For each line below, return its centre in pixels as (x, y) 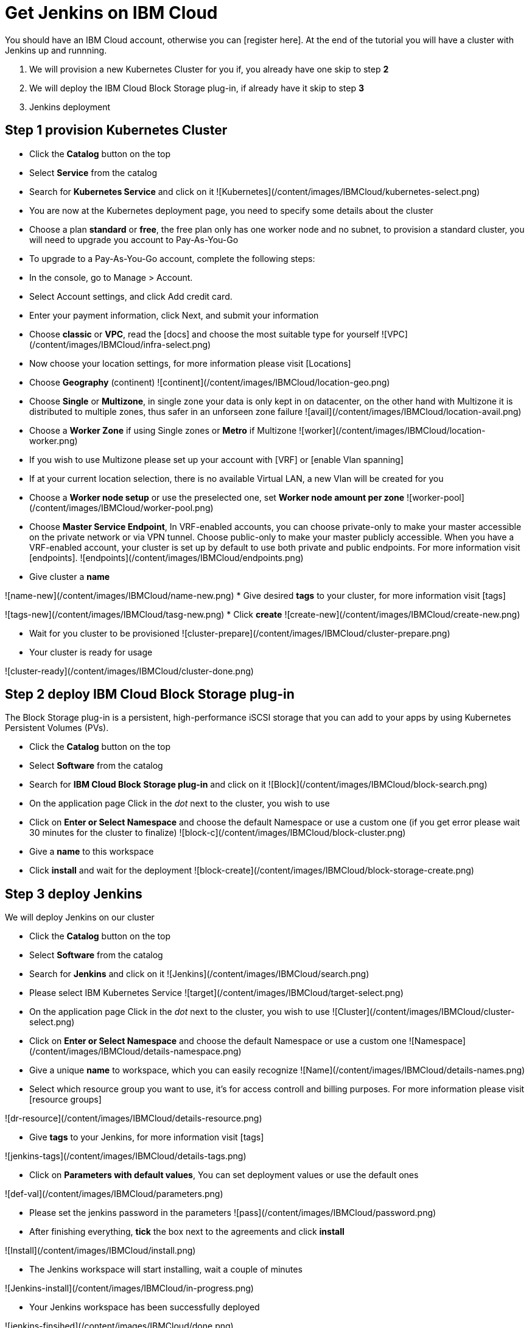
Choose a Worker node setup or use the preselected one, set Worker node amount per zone (217, 497)
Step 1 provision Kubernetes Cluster (116, 130)
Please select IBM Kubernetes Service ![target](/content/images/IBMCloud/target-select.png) (216, 993)
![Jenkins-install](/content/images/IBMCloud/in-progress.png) (129, 1288)
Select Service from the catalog (93, 172)
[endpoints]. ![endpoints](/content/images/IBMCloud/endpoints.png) (166, 557)
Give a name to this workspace (92, 852)
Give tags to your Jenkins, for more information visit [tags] (147, 1137)
